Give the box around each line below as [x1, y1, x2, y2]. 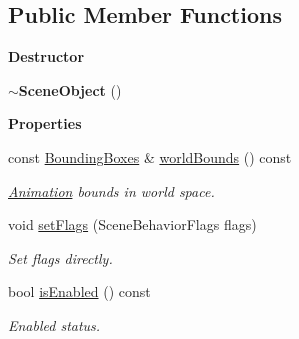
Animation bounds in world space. [8, 180, 215, 201]
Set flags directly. [8, 247, 113, 268]
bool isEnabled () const [8, 281, 151, 302]
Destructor [8, 46, 85, 67]
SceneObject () [18, 79, 122, 100]
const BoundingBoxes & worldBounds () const [8, 146, 292, 167]
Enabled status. [8, 314, 101, 335]
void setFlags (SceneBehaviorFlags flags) [8, 214, 257, 235]
